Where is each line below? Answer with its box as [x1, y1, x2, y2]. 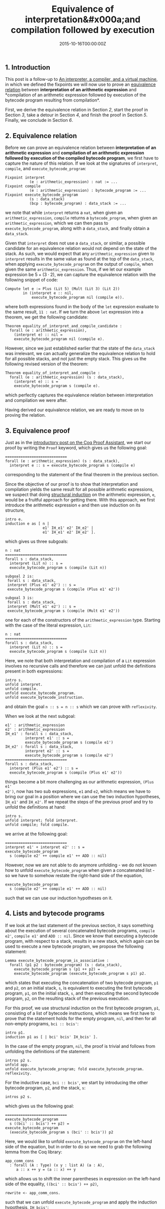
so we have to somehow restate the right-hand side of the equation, [5, 872, 143, 878]
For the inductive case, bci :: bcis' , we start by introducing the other [5, 1079, 148, 1085]
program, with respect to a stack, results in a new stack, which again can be [5, 938, 160, 944]
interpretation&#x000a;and [25, 14, 141, 25]
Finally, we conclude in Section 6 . [5, 117, 73, 123]
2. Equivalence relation [5, 132, 77, 140]
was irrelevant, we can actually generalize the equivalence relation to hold [5, 351, 156, 356]
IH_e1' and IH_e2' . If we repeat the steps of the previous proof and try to [5, 799, 154, 805]
